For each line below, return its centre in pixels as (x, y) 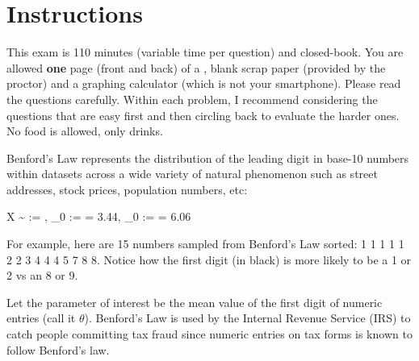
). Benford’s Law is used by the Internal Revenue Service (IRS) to (247, 318)
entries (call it (41, 318)
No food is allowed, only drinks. (85, 131)
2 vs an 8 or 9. (42, 275)
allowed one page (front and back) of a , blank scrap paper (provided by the (196, 67)
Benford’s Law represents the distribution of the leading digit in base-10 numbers (208, 158)
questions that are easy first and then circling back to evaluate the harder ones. (203, 115)
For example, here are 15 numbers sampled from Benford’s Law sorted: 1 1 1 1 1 (205, 244)
